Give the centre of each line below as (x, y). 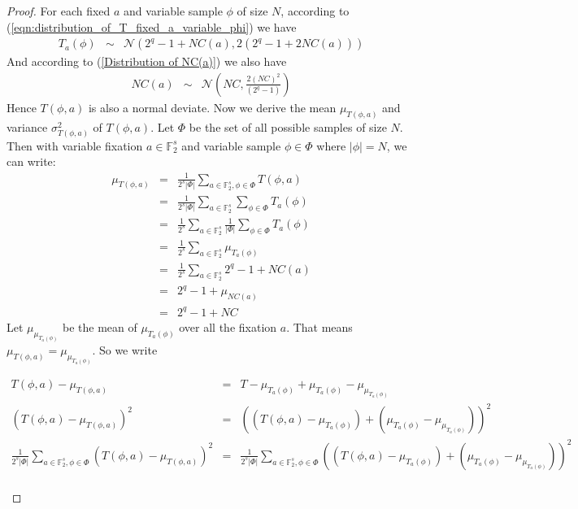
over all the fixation (228, 326)
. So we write (125, 349)
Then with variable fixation (75, 145)
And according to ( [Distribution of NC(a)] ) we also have (147, 61)
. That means (319, 326)
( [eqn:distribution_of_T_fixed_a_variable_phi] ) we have (152, 26)
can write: (31, 161)
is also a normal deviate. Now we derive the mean (212, 107)
